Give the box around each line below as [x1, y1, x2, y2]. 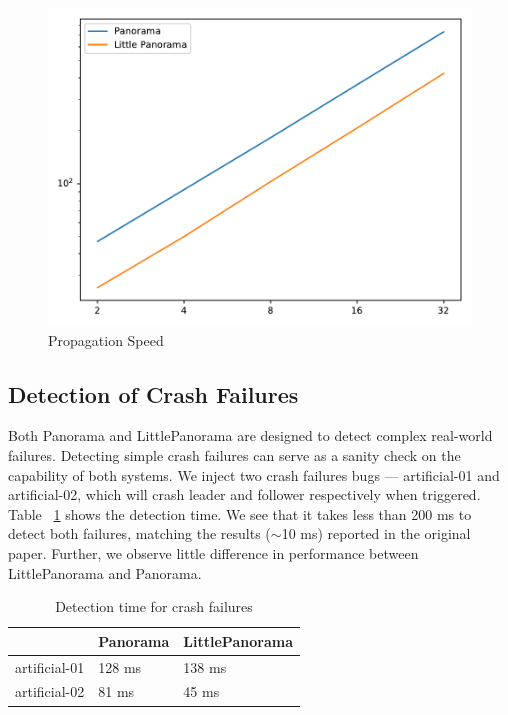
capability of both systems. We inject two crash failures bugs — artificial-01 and [8, 464, 500, 485]
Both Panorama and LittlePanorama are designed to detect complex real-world [8, 425, 493, 446]
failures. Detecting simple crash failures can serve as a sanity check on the [8, 444, 461, 465]
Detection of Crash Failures [8, 378, 299, 409]
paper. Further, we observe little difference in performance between [8, 542, 419, 563]
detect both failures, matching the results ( [8, 523, 271, 544]
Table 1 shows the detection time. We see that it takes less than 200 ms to [8, 503, 472, 524]
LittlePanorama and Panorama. [8, 562, 202, 583]
